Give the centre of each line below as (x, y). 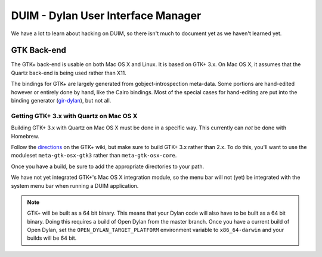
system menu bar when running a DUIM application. (75, 185)
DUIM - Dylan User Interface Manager (106, 16)
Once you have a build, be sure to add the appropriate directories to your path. (108, 166)
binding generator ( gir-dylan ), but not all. (61, 101)
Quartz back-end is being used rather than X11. (69, 73)
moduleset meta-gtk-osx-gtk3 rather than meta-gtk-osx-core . (94, 156)
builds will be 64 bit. (52, 238)
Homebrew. (25, 136)
